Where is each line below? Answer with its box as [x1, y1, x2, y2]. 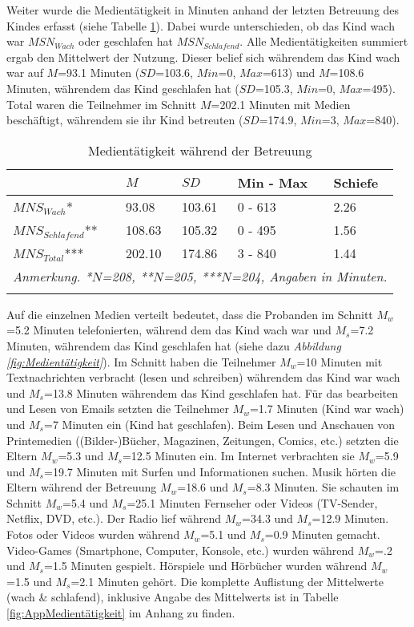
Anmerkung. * [13, 266, 92, 285]
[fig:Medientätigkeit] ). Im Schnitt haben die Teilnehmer [6, 353, 276, 370]
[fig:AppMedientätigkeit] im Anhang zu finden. [6, 605, 235, 621]
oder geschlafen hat [78, 33, 174, 50]
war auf [6, 64, 43, 81]
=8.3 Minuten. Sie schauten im [247, 479, 400, 496]
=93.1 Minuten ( [58, 64, 140, 81]
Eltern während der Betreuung [6, 479, 157, 496]
